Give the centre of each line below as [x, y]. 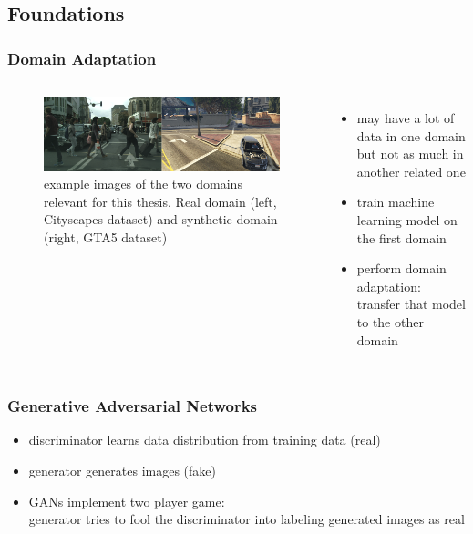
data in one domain [411, 135]
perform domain [401, 268]
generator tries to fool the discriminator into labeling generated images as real [247, 519]
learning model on [407, 219]
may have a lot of [406, 118]
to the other [390, 321]
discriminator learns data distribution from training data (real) [205, 440]
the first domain [401, 237]
